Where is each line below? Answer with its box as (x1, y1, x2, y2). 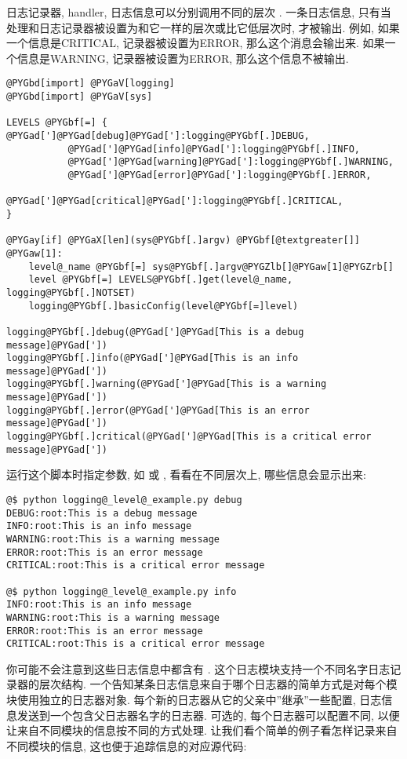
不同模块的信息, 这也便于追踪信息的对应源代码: (6, 737, 247, 754)
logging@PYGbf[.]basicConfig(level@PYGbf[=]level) (28, 300, 299, 312)
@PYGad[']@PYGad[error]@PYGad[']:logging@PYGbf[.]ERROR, (67, 169, 372, 181)
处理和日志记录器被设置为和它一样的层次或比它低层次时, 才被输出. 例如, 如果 (6, 19, 400, 35)
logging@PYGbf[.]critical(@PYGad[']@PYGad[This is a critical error (6, 431, 372, 443)
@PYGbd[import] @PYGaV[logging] (6, 78, 175, 89)
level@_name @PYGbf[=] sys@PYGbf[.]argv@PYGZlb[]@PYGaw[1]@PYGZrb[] (28, 261, 394, 272)
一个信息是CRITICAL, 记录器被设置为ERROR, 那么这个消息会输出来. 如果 (6, 35, 385, 51)
